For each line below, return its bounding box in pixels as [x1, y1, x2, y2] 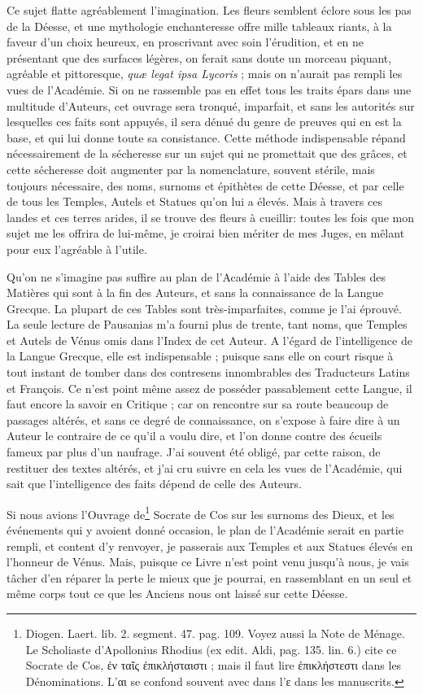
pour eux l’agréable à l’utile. [7, 240, 147, 257]
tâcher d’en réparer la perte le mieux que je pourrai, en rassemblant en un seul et [7, 569, 412, 586]
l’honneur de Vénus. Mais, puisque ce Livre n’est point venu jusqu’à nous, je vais [7, 553, 409, 570]
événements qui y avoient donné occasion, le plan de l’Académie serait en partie [7, 522, 403, 539]
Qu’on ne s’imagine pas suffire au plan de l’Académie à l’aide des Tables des [7, 268, 386, 285]
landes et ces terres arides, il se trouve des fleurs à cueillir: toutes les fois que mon [7, 208, 415, 225]
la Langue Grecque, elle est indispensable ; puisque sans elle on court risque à [7, 347, 394, 364]
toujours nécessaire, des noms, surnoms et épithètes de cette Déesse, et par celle [7, 177, 404, 194]
